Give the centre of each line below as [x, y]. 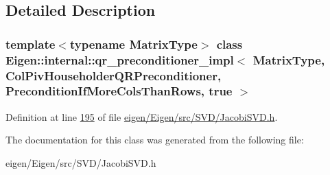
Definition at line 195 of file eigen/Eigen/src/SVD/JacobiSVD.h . [142, 116]
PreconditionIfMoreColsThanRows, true [119, 91]
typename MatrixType [133, 44]
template [31, 44]
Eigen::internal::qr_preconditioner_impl [120, 59]
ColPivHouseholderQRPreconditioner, [114, 75]
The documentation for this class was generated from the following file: [155, 140]
